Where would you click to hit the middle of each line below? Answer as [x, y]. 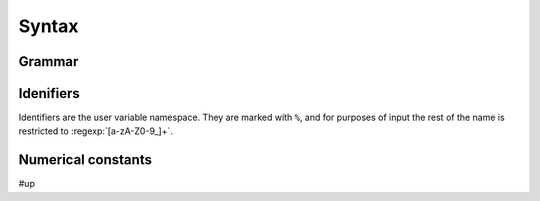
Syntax [48, 26]
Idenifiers [49, 93]
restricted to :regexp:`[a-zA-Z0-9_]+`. [96, 131]
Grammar [48, 61]
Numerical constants [85, 160]
